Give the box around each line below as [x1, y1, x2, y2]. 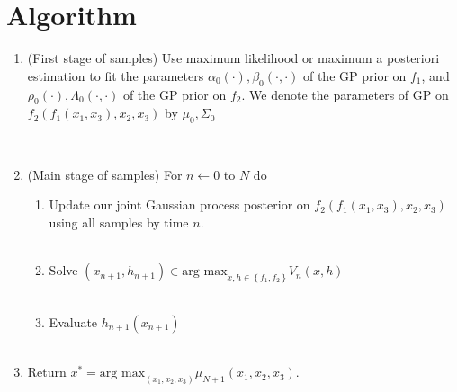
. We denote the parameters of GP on [241, 85, 449, 103]
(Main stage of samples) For [27, 165, 183, 183]
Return [27, 362, 67, 381]
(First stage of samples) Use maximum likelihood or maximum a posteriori [27, 49, 440, 67]
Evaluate [49, 312, 98, 331]
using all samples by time [49, 212, 189, 231]
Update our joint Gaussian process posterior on [49, 195, 310, 214]
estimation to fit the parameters [27, 66, 204, 85]
